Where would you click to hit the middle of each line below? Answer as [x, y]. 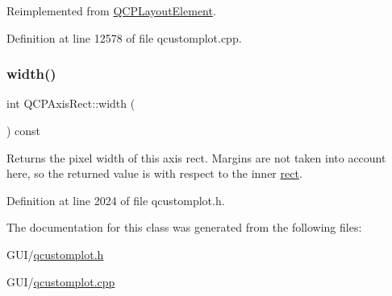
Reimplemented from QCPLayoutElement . [111, 10]
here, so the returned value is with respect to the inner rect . [154, 173]
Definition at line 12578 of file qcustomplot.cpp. [124, 37]
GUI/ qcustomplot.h [55, 254]
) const [24, 130]
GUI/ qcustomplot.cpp [61, 281]
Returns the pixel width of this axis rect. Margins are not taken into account [196, 157]
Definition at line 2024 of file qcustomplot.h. [116, 200]
